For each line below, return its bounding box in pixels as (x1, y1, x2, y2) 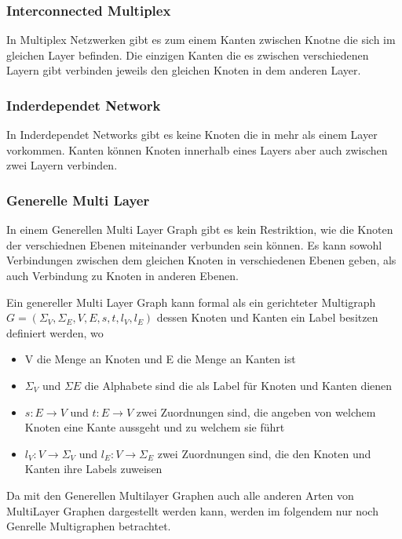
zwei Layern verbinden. (6, 157, 118, 173)
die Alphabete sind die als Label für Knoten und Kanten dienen (84, 377, 393, 393)
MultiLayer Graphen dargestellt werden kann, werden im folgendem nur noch (6, 502, 378, 519)
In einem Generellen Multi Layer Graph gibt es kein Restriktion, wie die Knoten (6, 221, 393, 238)
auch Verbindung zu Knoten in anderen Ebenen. (6, 268, 239, 283)
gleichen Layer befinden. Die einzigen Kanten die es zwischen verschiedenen (6, 46, 369, 63)
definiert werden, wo (6, 324, 104, 341)
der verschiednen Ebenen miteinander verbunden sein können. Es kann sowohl (6, 236, 382, 253)
